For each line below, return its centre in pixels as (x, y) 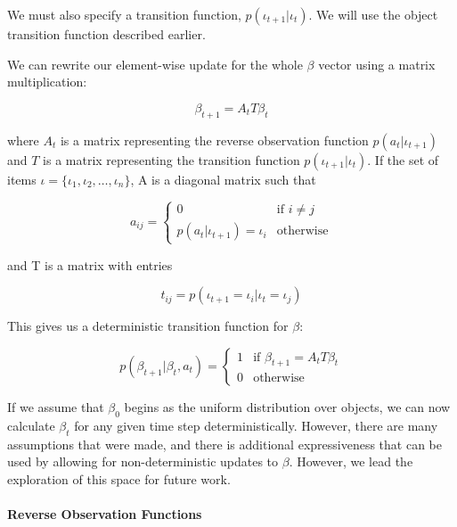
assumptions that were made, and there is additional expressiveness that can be (224, 444)
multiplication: (47, 82)
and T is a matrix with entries (90, 264)
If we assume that (56, 406)
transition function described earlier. (106, 34)
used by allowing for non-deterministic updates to (143, 461)
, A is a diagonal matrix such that (223, 179)
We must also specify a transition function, (124, 14)
